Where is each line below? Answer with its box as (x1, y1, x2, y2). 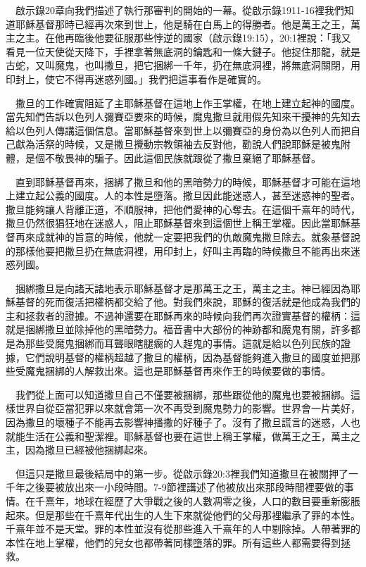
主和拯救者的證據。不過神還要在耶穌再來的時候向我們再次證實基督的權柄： (6, 308, 351, 323)
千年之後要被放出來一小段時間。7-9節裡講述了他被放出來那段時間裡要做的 (6, 480, 344, 494)
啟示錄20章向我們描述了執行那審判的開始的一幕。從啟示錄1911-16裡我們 (15, 3, 344, 17)
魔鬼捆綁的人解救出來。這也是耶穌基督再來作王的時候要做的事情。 (25, 363, 331, 378)
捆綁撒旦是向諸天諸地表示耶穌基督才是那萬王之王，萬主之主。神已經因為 (15, 280, 351, 295)
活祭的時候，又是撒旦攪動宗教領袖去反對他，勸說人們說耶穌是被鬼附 (34, 137, 351, 151)
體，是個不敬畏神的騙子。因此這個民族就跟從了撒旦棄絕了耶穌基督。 (6, 150, 321, 165)
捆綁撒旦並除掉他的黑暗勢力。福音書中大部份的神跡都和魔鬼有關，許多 (25, 322, 351, 337)
